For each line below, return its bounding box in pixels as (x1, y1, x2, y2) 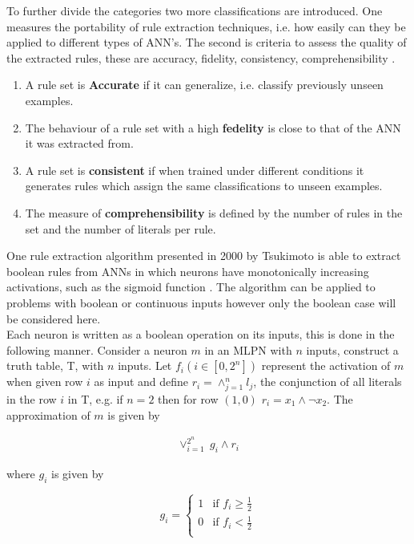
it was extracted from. (25, 135, 134, 152)
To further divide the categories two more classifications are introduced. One (6, 2, 383, 18)
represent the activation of (261, 357, 391, 374)
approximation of (6, 406, 90, 423)
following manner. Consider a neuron (6, 341, 187, 358)
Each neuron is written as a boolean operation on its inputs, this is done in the (6, 326, 395, 343)
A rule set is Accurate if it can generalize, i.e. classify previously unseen (25, 76, 384, 93)
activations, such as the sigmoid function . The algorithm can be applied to (6, 278, 376, 295)
